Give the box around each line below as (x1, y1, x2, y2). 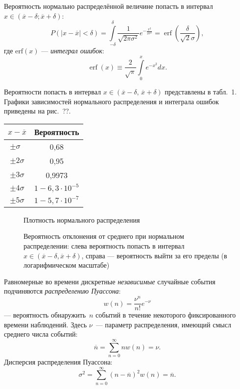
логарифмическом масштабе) (24, 260, 110, 270)
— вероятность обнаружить (4, 310, 86, 320)
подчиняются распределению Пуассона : (4, 286, 121, 296)
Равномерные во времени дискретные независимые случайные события (4, 276, 216, 286)
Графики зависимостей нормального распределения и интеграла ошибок (4, 96, 219, 106)
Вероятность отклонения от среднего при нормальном (24, 231, 184, 241)
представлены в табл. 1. (165, 87, 237, 97)
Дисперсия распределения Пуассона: (4, 357, 113, 367)
